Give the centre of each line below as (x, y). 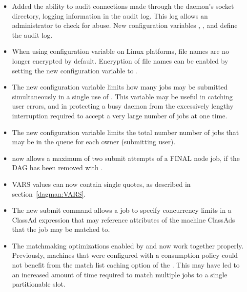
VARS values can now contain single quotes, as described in (101, 184)
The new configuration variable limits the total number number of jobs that (125, 132)
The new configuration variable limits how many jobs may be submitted (120, 87)
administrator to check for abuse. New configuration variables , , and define (125, 25)
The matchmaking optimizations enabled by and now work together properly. (128, 245)
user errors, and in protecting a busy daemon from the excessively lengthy (123, 106)
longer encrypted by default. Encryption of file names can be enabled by (120, 60)
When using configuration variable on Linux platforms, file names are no (121, 51)
